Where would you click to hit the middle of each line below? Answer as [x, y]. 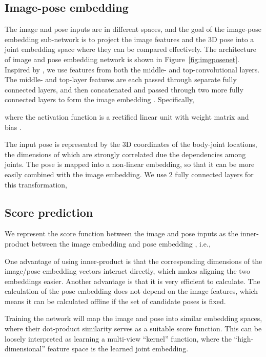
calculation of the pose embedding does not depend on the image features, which [131, 291]
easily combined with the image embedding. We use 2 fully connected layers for [129, 174]
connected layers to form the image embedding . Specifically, [99, 99]
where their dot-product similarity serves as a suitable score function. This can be [133, 328]
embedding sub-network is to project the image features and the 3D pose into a [129, 39]
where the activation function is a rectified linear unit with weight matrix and [127, 116]
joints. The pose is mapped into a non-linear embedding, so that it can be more [130, 164]
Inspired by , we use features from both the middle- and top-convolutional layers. [132, 69]
